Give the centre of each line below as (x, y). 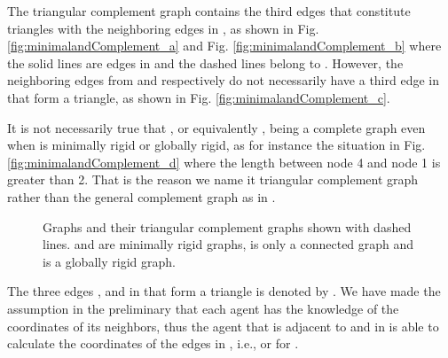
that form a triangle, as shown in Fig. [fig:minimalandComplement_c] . (199, 97)
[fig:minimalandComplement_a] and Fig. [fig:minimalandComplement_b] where (224, 46)
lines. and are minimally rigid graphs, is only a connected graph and (228, 244)
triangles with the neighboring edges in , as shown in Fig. (163, 28)
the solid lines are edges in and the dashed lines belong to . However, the (205, 62)
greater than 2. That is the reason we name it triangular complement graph (213, 179)
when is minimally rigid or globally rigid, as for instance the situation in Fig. (216, 145)
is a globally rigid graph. (109, 261)
